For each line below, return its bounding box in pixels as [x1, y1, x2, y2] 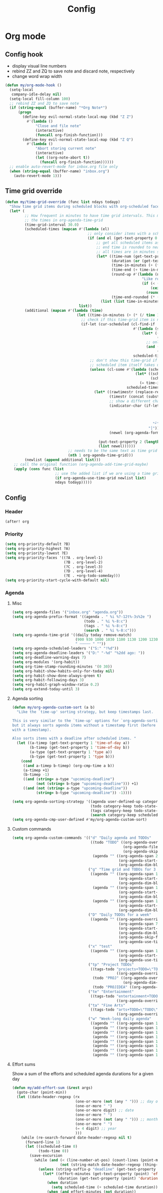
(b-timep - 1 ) [23, 772, 49, 777]
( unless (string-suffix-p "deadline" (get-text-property [38, 1167, 156, 1172]
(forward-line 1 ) [25, 1139, 61, 1144]
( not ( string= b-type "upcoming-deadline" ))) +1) [36, 781, 139, 786]
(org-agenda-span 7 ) [118, 921, 160, 926]
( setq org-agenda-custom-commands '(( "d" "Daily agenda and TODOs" [12, 835, 151, 840]
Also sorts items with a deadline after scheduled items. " [12, 736, 136, 741]
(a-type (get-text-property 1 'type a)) [30, 750, 113, 755]
